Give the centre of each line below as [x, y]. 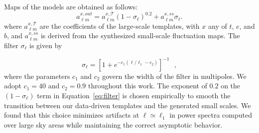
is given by [46, 45]
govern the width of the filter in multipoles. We [174, 76]
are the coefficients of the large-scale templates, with [120, 26]
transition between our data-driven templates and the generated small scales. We [128, 105]
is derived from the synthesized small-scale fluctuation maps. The [140, 35]
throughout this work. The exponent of [147, 86]
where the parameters [37, 76]
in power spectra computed [211, 115]
